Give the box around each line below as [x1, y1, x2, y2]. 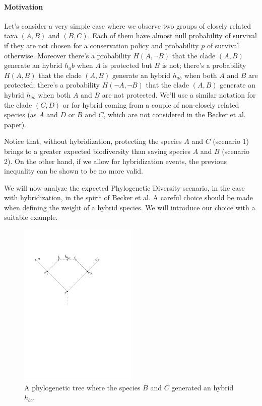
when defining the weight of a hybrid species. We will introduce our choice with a [4, 202, 255, 212]
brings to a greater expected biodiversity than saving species [4, 145, 190, 156]
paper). [4, 119, 27, 129]
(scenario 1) [213, 136, 249, 146]
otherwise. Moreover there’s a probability [4, 50, 131, 60]
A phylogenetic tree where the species [24, 382, 141, 392]
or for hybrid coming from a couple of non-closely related [62, 99, 239, 110]
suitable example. [4, 212, 58, 222]
